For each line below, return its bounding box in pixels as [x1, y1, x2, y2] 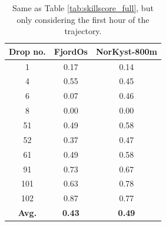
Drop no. [9, 45, 46, 57]
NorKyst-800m [95, 45, 157, 57]
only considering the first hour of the [16, 13, 150, 25]
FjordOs [54, 45, 88, 57]
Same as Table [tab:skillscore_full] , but [12, 2, 154, 14]
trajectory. [64, 25, 102, 37]
